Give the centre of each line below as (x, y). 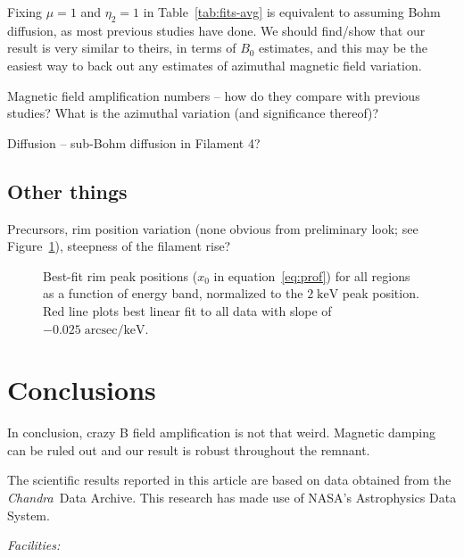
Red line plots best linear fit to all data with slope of (187, 310)
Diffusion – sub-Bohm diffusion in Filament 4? (134, 142)
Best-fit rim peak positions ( (120, 275)
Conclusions (82, 390)
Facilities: (34, 545)
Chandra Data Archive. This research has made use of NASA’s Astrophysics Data (232, 498)
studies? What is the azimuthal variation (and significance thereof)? (193, 113)
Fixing (25, 12)
